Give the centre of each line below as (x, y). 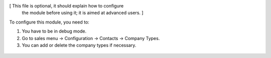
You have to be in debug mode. (54, 31)
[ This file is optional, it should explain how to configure (66, 6)
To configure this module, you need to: (49, 22)
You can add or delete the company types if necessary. (79, 45)
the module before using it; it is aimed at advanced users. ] (83, 13)
